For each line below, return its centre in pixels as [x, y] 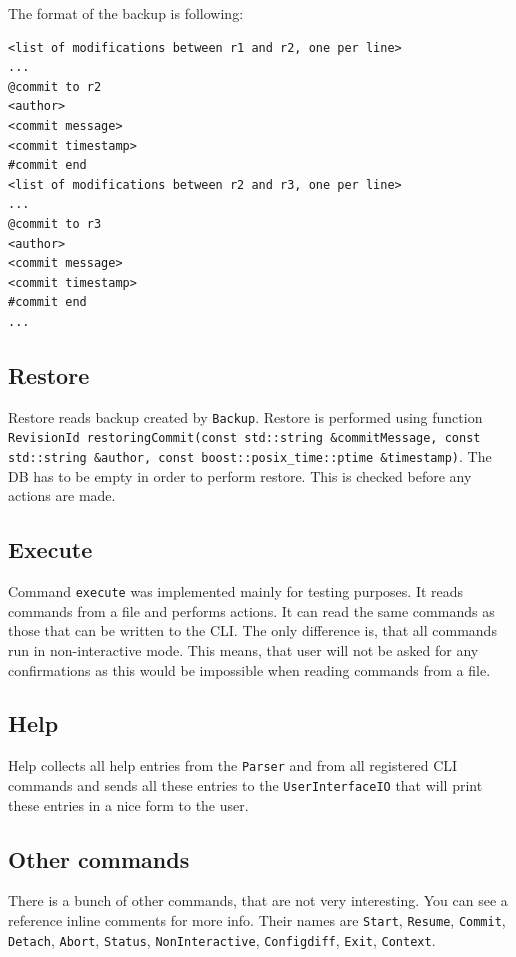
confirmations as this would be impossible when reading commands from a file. [249, 669]
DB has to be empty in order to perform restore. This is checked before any [240, 475]
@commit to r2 [55, 86]
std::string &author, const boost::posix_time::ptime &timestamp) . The [250, 456]
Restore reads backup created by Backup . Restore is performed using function [245, 416]
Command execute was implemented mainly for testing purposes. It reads [236, 591]
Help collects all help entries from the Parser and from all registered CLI [233, 765]
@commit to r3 [55, 223]
